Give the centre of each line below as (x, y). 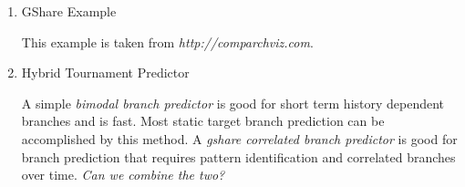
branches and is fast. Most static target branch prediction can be (203, 121)
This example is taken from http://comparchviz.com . (167, 42)
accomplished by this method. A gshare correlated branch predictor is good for (239, 138)
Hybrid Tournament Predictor (105, 73)
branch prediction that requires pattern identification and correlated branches (238, 156)
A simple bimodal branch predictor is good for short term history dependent (233, 103)
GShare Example (69, 11)
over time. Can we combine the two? (123, 175)
